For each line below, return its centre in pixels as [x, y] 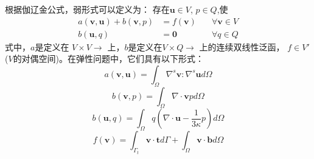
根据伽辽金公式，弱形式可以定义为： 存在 [87, 9]
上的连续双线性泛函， [242, 46]
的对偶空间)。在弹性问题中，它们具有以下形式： [109, 59]
